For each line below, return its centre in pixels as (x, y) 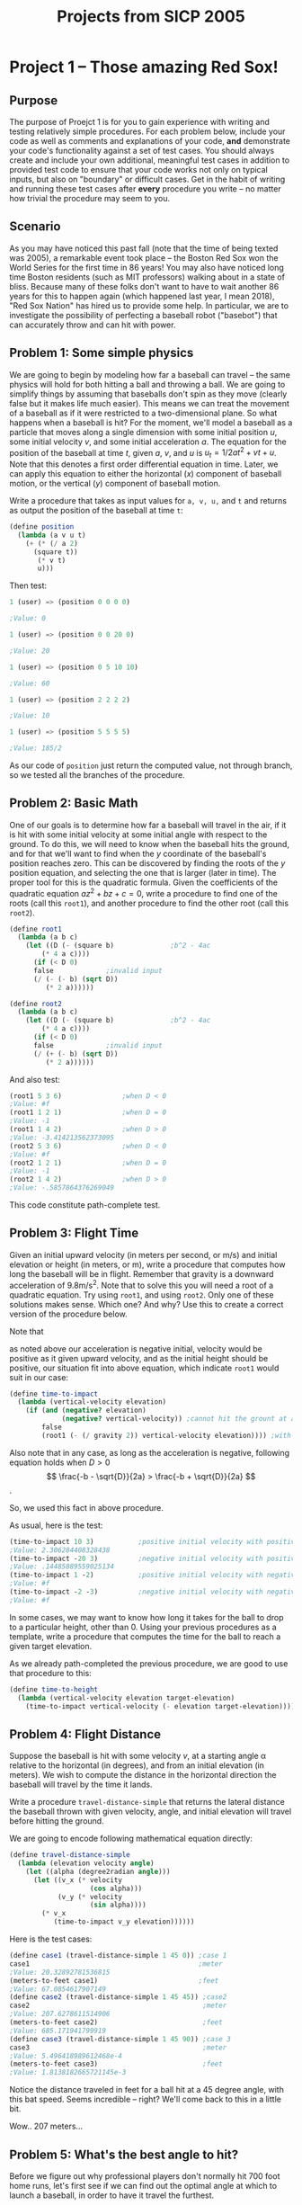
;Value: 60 (30, 683)
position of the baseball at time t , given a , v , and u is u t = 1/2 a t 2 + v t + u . (143, 453)
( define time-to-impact (54, 1394)
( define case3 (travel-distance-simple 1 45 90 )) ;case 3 (120, 2039)
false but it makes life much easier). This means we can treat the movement (150, 403)
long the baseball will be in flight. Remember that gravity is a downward (142, 1273)
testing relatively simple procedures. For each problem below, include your (147, 131)
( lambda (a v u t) (52, 535)
